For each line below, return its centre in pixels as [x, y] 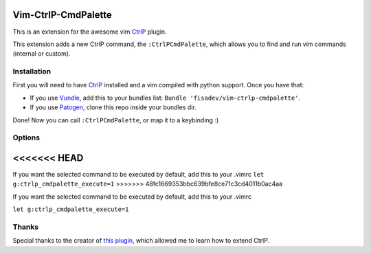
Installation [32, 71]
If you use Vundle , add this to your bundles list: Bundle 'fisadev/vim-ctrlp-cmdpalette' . [165, 98]
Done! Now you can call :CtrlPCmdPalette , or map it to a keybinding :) [116, 120]
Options [26, 137]
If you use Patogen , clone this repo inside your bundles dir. [113, 107]
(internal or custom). [42, 54]
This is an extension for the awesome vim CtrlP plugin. [90, 32]
